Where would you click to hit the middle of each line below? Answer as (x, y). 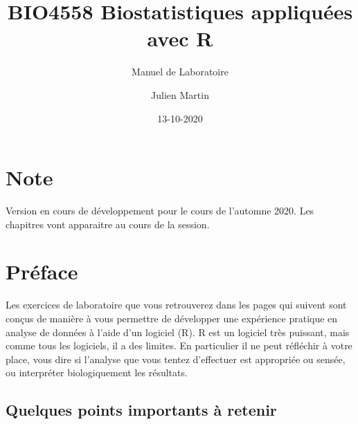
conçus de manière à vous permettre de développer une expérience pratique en (172, 318)
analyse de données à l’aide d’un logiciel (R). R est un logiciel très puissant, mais (178, 332)
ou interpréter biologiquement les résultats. (97, 372)
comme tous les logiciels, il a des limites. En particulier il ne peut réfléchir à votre (179, 345)
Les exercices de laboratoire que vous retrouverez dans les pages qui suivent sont (176, 305)
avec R (180, 38)
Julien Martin (180, 94)
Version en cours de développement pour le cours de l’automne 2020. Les (160, 211)
